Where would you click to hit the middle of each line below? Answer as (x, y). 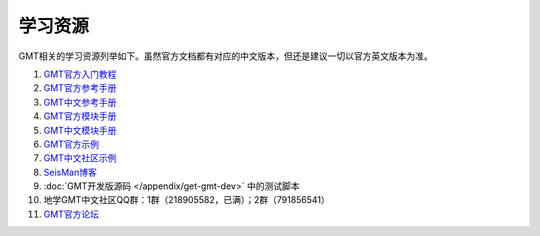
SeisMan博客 (70, 172)
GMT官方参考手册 (80, 88)
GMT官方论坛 (71, 214)
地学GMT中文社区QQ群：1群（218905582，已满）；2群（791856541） (186, 200)
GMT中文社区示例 (80, 158)
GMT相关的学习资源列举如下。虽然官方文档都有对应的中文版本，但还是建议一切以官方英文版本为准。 (226, 56)
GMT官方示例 (71, 144)
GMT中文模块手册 (80, 130)
